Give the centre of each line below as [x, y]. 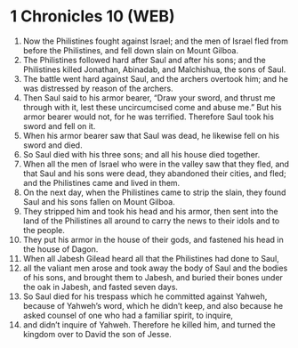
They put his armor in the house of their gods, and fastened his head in [153, 239]
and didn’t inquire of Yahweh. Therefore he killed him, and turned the [149, 324]
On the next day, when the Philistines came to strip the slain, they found [154, 192]
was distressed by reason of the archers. [98, 88]
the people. [44, 230]
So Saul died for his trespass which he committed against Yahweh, [145, 296]
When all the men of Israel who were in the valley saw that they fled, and [156, 164]
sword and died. [52, 145]
